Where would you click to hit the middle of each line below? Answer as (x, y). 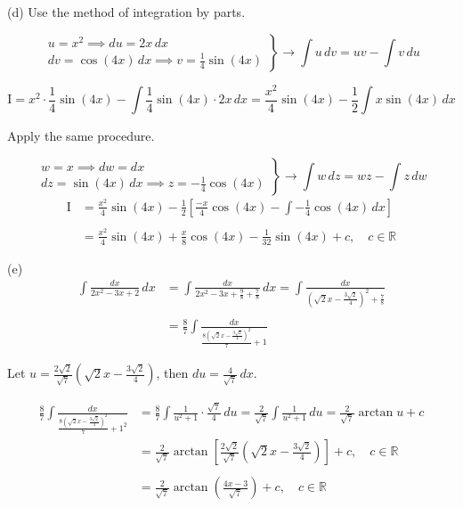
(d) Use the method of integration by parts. (126, 12)
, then (172, 373)
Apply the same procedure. (81, 136)
